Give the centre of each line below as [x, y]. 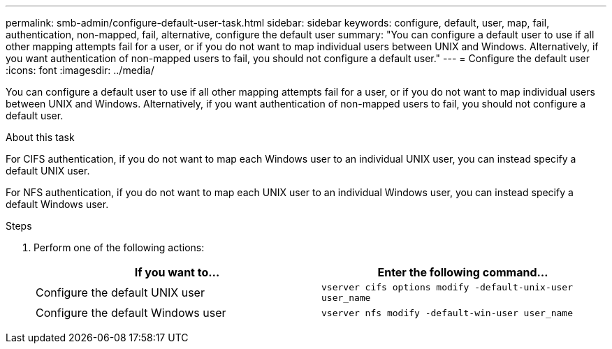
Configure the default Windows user [131, 313]
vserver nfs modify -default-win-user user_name [447, 313]
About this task [40, 137]
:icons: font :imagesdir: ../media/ [80, 70]
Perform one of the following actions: [119, 247]
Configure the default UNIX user [120, 292]
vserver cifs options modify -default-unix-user [447, 287]
